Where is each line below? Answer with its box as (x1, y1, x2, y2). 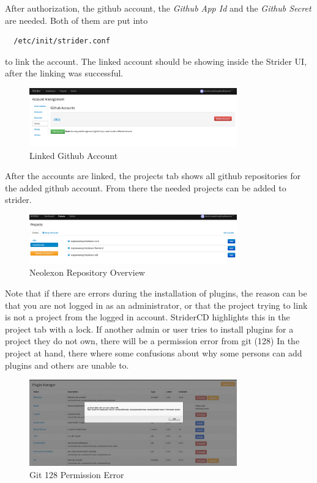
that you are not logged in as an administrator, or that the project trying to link (5, 298, 308, 311)
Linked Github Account (29, 149, 118, 161)
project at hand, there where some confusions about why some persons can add (5, 346, 302, 359)
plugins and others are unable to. (5, 358, 129, 371)
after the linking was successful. (5, 67, 124, 79)
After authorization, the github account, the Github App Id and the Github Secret (5, 2, 311, 14)
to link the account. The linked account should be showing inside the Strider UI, (5, 54, 307, 67)
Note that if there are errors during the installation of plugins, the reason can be (5, 286, 307, 299)
